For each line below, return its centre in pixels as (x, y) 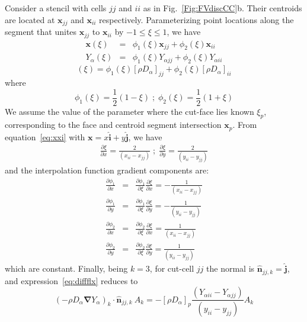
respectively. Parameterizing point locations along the (196, 19)
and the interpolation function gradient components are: (107, 170)
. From (245, 125)
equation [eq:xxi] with (45, 136)
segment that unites (41, 32)
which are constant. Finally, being (66, 268)
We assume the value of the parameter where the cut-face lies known (129, 111)
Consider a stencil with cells (56, 8)
